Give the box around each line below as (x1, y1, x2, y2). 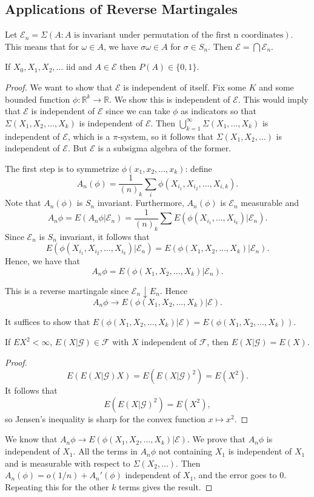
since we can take (105, 105, 170, 117)
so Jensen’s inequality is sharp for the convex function (5, 412, 205, 425)
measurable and (241, 196, 299, 209)
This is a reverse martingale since (5, 284, 129, 296)
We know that (5, 433, 58, 445)
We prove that (192, 433, 246, 445)
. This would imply (238, 92, 309, 105)
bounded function (5, 92, 70, 105)
